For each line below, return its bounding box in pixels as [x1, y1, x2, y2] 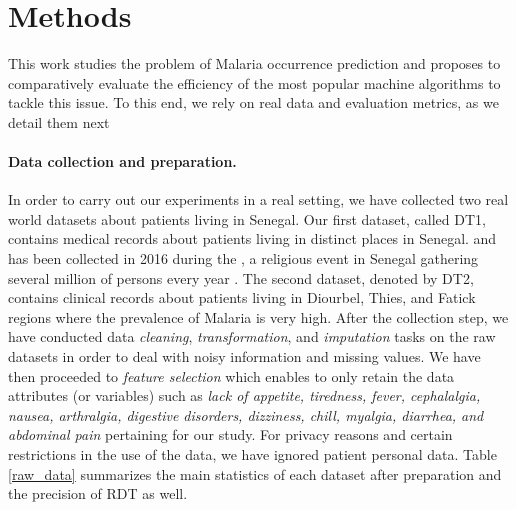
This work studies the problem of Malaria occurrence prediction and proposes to [8, 53, 501, 74]
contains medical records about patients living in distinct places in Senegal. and [8, 228, 497, 249]
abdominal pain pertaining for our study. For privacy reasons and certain [8, 424, 453, 445]
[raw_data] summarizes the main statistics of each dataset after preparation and [8, 463, 502, 484]
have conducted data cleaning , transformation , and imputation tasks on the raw [8, 326, 496, 347]
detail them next [8, 111, 110, 132]
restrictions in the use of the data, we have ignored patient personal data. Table [8, 444, 497, 465]
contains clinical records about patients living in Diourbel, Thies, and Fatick [8, 287, 476, 308]
